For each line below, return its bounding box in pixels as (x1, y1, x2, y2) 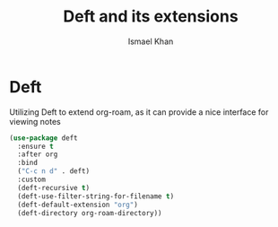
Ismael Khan (127, 36, 174, 47)
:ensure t (17, 142, 54, 151)
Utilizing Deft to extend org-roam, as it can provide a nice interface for (9, 106, 269, 118)
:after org (17, 150, 58, 159)
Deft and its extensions (62, 6, 239, 27)
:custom (17, 175, 47, 185)
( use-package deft (9, 133, 78, 143)
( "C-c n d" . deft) (17, 167, 91, 176)
